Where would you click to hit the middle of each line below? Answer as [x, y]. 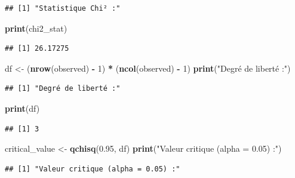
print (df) [22, 108]
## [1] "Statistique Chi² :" [63, 8]
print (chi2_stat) [36, 28]
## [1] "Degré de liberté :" [63, 89]
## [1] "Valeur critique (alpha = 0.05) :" [93, 169]
